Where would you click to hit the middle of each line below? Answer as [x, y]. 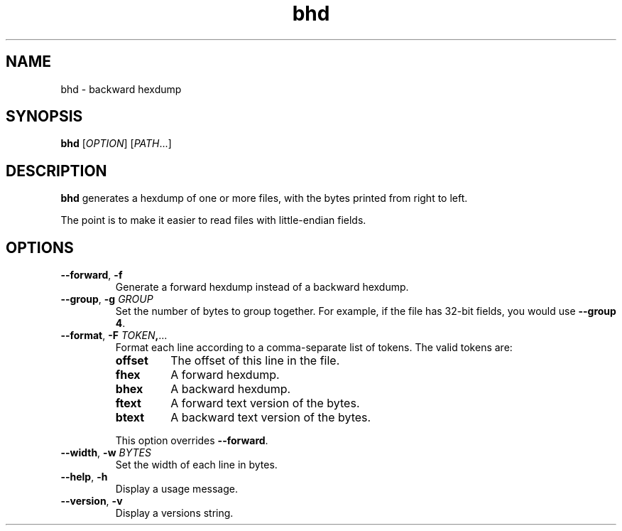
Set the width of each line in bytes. [196, 465]
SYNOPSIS [44, 117]
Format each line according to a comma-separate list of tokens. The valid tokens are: [314, 348]
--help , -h [84, 477]
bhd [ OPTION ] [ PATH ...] [116, 144]
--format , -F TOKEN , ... [114, 336]
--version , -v [92, 501]
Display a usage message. [176, 489]
